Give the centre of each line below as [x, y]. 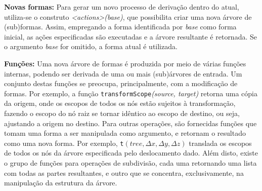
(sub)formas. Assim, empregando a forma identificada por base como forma [120, 27]
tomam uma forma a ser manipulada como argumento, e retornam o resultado [125, 133]
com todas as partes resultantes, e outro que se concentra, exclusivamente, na [124, 173]
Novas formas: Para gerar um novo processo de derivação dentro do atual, [122, 7]
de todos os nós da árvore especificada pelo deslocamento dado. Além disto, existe [131, 153]
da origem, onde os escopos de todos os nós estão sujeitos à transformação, [120, 103]
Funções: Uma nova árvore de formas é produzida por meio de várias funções [125, 63]
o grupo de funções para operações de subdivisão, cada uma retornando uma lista [130, 163]
